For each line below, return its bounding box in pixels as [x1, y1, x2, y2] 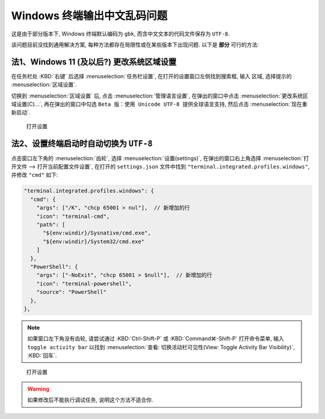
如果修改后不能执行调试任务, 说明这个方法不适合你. [27, 396, 153, 403]
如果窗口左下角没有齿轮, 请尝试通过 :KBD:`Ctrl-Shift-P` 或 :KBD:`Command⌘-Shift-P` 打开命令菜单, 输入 [27, 335, 284, 343]
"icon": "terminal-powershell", [36, 280, 132, 287]
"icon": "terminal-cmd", [36, 213, 110, 220]
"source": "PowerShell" [36, 289, 107, 296]
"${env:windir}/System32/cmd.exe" [43, 238, 144, 245]
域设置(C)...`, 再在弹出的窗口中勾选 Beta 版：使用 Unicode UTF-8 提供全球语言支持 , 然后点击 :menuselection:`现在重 [11, 101, 308, 108]
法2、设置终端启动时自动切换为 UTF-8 [11, 138, 153, 149]
